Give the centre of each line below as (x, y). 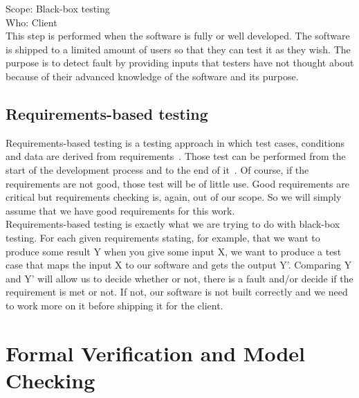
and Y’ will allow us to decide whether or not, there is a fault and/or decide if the (179, 278)
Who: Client (31, 22)
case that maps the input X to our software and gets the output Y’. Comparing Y (179, 265)
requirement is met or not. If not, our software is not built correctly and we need (177, 292)
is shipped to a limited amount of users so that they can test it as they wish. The (178, 49)
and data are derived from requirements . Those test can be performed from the (176, 156)
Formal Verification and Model (156, 353)
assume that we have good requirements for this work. (120, 210)
